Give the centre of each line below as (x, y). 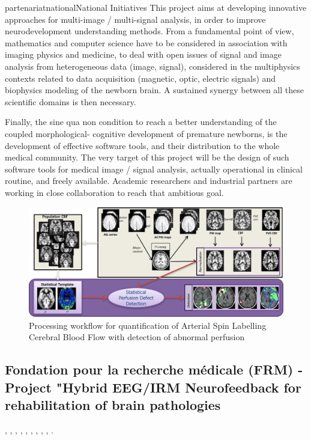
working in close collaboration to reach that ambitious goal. (114, 192)
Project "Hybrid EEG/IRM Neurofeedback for (153, 387)
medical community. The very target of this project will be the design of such (147, 157)
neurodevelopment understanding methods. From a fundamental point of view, (149, 31)
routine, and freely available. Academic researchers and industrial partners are (149, 181)
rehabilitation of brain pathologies (113, 405)
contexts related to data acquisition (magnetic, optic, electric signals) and (140, 78)
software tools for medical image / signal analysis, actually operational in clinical (154, 169)
